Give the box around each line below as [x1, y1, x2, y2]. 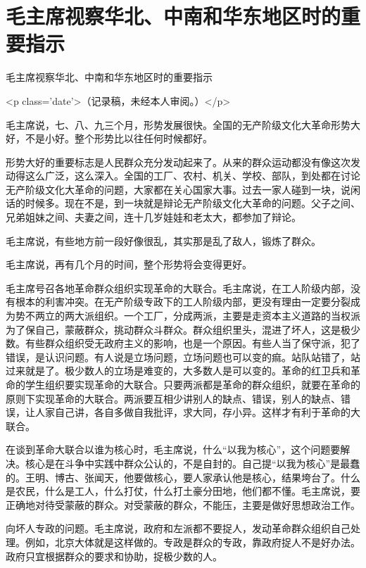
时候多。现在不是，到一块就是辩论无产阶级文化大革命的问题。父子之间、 [25, 196, 360, 210]
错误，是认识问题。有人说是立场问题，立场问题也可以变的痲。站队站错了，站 [6, 349, 360, 364]
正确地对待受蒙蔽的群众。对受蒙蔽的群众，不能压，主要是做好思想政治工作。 [6, 497, 360, 512]
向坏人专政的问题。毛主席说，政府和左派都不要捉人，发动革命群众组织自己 [6, 521, 351, 536]
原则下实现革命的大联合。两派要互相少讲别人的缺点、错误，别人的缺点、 [6, 391, 341, 405]
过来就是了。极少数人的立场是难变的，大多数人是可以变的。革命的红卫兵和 [6, 363, 351, 378]
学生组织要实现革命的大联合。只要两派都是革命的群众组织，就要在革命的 [25, 377, 360, 391]
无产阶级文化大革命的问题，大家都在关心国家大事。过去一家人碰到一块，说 [6, 182, 351, 196]
